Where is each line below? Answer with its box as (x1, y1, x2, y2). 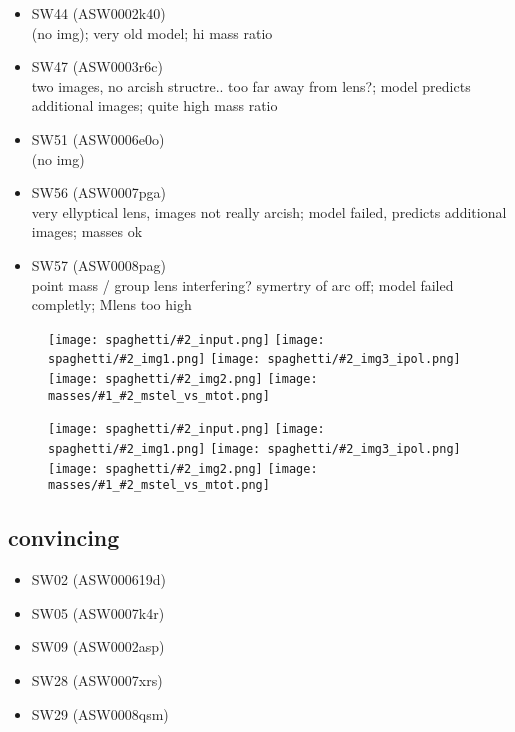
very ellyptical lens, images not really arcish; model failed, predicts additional (31, 201, 507, 222)
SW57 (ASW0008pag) (31, 254, 166, 275)
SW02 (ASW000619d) (31, 569, 166, 590)
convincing (8, 522, 120, 553)
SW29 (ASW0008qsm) (31, 703, 169, 724)
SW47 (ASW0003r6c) (31, 56, 163, 77)
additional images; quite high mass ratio (31, 95, 278, 116)
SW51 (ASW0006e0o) (31, 128, 165, 149)
